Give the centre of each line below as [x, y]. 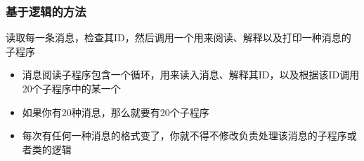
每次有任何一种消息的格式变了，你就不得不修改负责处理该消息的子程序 [184, 135]
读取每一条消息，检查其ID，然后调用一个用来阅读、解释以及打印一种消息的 [178, 37]
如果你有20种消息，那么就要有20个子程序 [116, 112]
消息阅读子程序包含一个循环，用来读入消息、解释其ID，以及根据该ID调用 [191, 75]
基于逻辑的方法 [46, 11]
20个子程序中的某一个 [71, 88]
